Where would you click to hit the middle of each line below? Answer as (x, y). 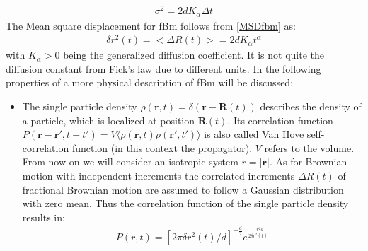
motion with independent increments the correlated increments (159, 176)
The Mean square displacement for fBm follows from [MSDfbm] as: (151, 25)
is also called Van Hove (254, 134)
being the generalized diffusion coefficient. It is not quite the (194, 55)
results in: (44, 217)
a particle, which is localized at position (109, 120)
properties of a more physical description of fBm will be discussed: (150, 82)
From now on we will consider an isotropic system (130, 162)
